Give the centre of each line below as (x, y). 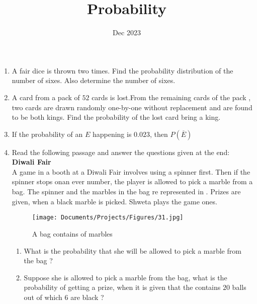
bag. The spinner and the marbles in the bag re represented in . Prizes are (126, 192)
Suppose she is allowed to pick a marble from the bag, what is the (125, 277)
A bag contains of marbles (72, 233)
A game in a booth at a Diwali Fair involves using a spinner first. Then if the (131, 171)
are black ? (87, 297)
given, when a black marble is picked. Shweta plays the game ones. (114, 201)
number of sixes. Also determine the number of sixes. (94, 80)
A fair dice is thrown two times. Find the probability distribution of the (122, 70)
